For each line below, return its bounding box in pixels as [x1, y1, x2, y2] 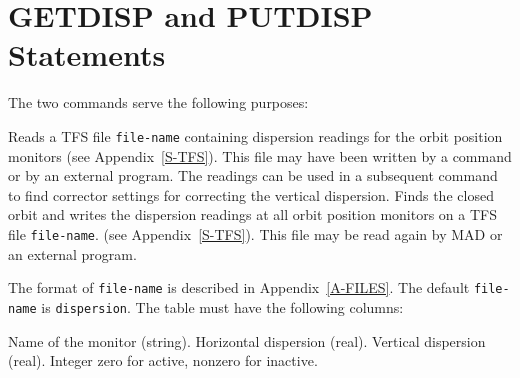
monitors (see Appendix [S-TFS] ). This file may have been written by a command [8, 145, 512, 166]
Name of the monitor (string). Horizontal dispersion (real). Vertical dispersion [8, 330, 486, 351]
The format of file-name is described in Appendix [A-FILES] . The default [8, 277, 470, 298]
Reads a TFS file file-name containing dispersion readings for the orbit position [8, 125, 503, 146]
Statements [8, 34, 166, 75]
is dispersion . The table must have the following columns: [41, 296, 404, 317]
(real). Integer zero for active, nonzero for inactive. [8, 350, 318, 371]
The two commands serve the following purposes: [8, 92, 309, 113]
